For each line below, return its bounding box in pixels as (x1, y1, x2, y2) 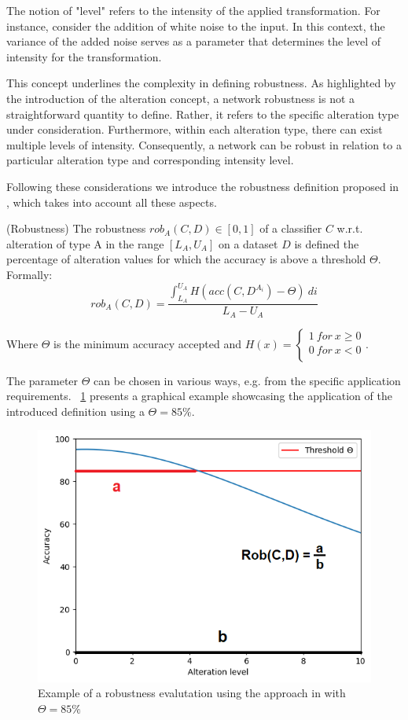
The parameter (6, 372, 79, 388)
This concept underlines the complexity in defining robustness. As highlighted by (6, 75, 396, 91)
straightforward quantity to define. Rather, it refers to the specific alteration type (6, 105, 399, 122)
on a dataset (218, 235, 278, 252)
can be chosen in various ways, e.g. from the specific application (94, 372, 401, 388)
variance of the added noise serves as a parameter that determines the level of (6, 33, 381, 50)
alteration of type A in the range (6, 235, 164, 252)
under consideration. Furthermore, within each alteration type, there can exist (6, 121, 383, 138)
